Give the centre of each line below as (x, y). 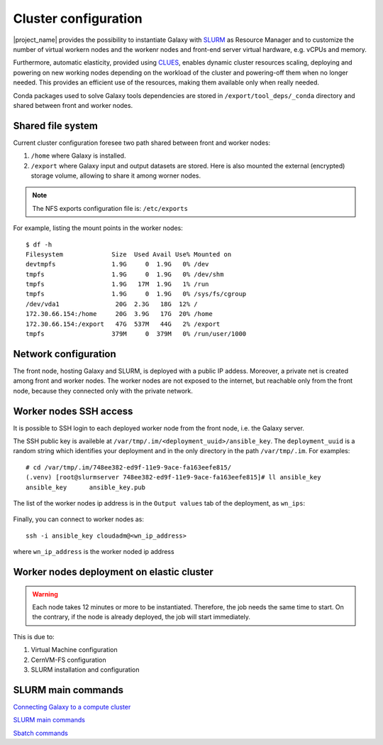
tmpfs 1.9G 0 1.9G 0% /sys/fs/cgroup (136, 294)
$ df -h (39, 244)
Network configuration (65, 354)
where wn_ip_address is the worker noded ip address (94, 552)
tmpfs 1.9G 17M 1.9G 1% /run (117, 284)
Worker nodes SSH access (73, 411)
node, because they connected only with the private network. (103, 391)
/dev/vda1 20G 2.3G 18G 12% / (112, 304)
